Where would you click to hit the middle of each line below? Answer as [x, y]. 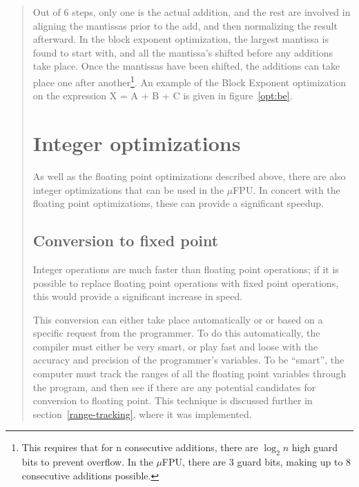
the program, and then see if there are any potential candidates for [174, 387]
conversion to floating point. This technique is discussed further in [173, 400]
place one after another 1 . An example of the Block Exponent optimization [189, 81]
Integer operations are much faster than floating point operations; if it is [186, 269]
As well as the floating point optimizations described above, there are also [189, 176]
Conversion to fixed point [126, 240]
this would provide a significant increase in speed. [138, 296]
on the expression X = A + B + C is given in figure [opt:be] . [163, 96]
